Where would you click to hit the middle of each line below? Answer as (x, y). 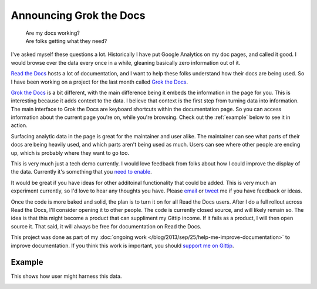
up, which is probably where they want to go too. (70, 152)
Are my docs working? (53, 33)
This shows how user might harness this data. (66, 276)
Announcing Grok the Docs (78, 15)
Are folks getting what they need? (66, 41)
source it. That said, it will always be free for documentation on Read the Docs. (106, 226)
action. (19, 125)
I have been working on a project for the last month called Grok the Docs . (99, 82)
